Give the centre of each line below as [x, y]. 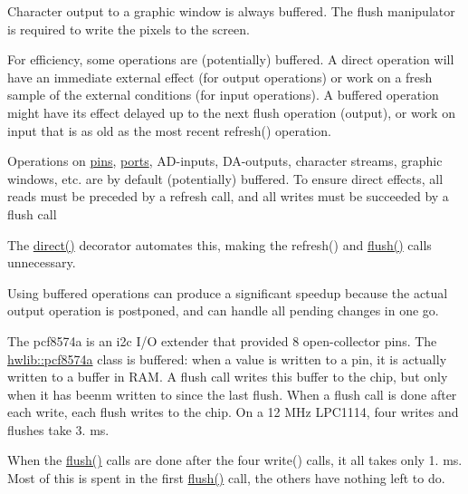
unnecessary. [42, 262]
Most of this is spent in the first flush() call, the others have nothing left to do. [226, 478]
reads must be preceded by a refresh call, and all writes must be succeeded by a [228, 196]
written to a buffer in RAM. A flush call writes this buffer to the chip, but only [228, 377]
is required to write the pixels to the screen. [129, 29]
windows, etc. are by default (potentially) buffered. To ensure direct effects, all [225, 178]
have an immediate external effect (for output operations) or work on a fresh [220, 77]
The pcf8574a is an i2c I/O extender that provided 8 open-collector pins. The [222, 340]
